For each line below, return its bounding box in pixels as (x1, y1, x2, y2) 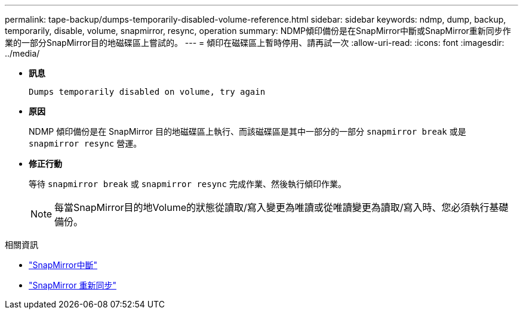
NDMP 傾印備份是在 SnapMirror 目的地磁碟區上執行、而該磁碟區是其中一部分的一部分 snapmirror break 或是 (29, 126, 466, 136)
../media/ (5, 48, 40, 58)
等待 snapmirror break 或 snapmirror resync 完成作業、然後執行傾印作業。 (29, 179, 346, 189)
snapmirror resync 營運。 (29, 138, 142, 148)
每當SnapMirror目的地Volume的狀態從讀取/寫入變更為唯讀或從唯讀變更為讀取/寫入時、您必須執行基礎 (54, 201, 509, 213)
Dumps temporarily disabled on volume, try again (29, 87, 266, 97)
